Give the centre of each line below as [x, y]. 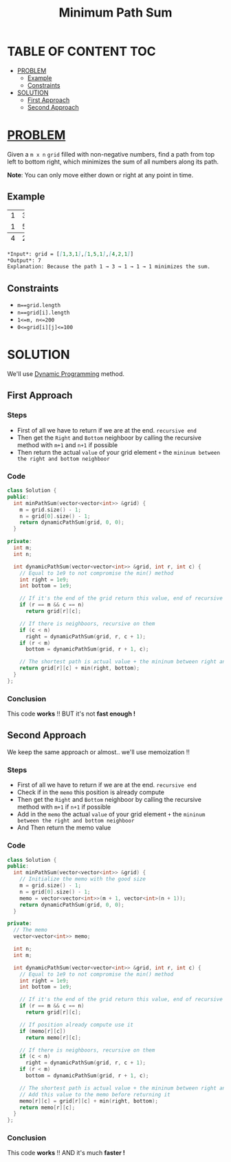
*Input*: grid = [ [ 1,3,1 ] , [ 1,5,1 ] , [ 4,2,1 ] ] [70, 254]
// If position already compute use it [77, 1025]
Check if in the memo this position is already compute [91, 792]
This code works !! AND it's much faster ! [66, 1153]
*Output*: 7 [24, 260]
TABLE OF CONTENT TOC [81, 51]
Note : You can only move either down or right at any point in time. [100, 175]
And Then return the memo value [64, 828]
